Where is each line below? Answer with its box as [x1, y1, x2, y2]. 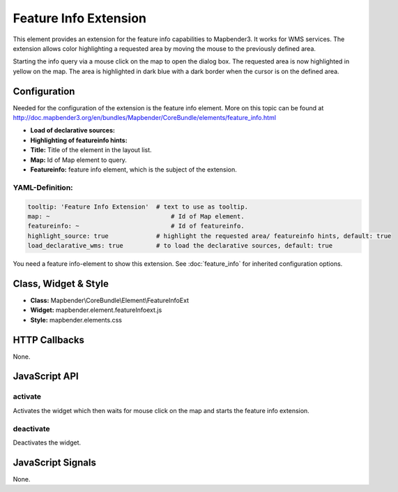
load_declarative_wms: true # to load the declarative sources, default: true [27, 241, 333, 250]
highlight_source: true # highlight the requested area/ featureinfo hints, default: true [27, 232, 392, 240]
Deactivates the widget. [13, 438, 82, 447]
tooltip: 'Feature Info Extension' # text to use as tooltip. [27, 202, 249, 211]
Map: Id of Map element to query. [30, 156, 127, 164]
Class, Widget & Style [13, 278, 109, 290]
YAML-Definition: [13, 182, 73, 192]
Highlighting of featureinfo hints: [30, 136, 128, 144]
